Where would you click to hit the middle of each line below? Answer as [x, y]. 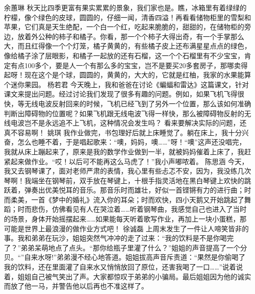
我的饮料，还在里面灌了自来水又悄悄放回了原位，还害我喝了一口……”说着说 [124, 267]
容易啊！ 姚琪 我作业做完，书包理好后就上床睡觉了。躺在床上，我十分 [130, 132]
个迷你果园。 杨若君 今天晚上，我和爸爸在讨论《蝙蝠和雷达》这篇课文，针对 [127, 84]
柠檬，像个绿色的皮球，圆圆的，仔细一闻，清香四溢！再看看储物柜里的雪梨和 [127, 17]
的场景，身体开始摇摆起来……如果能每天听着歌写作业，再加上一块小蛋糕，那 [125, 219]
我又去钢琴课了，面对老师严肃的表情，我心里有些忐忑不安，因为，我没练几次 [127, 171]
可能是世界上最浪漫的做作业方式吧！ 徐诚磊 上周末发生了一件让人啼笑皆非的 [127, 228]
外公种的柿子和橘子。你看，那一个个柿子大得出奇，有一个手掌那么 [138, 36]
